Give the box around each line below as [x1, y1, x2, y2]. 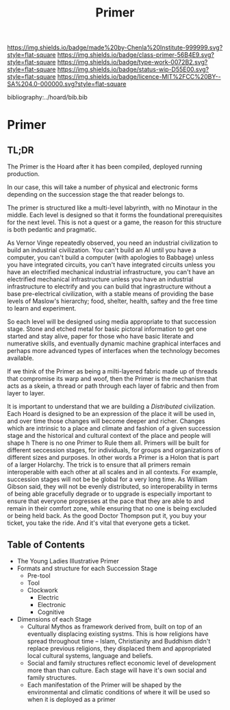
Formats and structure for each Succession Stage [16, 564, 157, 572]
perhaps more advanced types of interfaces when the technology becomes [7, 347, 220, 355]
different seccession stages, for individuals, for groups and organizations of [7, 446, 221, 454]
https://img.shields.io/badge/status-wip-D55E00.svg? [57, 65, 209, 73]
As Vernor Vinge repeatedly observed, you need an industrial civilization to [7, 238, 218, 247]
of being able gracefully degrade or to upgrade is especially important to [7, 490, 212, 498]
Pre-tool [27, 572, 51, 580]
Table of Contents [7, 539, 86, 550]
